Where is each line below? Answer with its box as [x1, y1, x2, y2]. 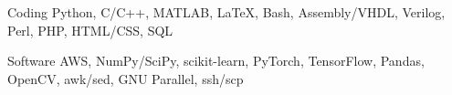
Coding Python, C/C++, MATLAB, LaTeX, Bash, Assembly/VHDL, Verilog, [7, 3, 446, 21]
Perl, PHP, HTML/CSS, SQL [7, 20, 173, 39]
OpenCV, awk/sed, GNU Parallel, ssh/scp [7, 69, 244, 88]
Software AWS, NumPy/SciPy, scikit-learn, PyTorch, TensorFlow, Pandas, [7, 51, 425, 70]
